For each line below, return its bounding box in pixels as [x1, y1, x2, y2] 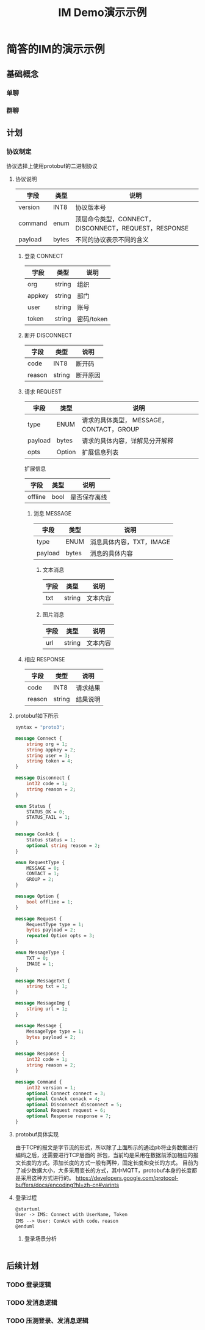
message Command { [15, 1079, 62, 1085]
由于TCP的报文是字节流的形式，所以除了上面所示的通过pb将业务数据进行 [15, 1144, 198, 1151]
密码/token [77, 315, 108, 324]
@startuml [15, 1206, 41, 1212]
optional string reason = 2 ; [26, 842, 101, 849]
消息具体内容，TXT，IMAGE [90, 538, 171, 546]
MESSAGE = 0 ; [26, 865, 60, 871]
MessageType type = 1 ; [26, 1028, 84, 1035]
